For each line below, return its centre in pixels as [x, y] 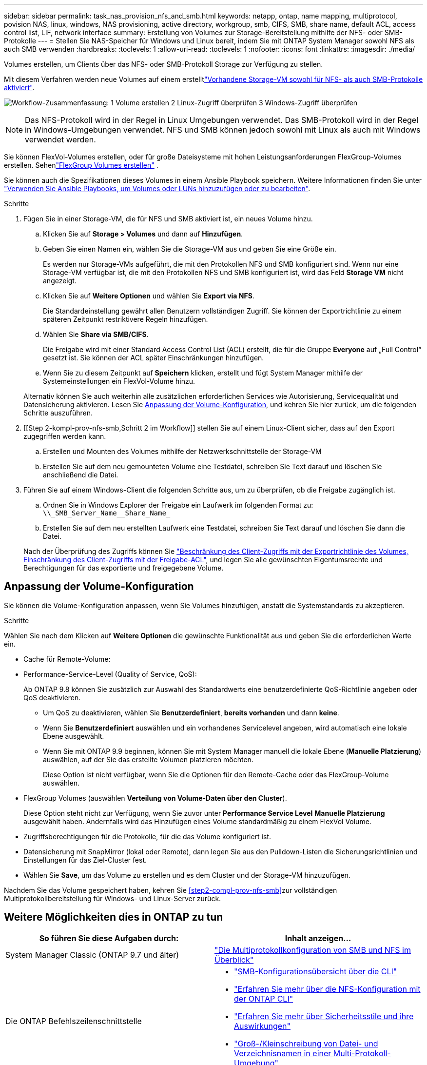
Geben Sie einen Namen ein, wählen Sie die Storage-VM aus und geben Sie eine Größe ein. [190, 249]
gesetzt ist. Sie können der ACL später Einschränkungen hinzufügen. [154, 358]
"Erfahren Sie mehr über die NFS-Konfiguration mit [327, 989]
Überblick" [234, 959]
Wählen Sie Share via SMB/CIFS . [96, 334]
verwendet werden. [60, 139]
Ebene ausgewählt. [74, 736]
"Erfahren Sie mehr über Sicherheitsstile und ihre [324, 1016]
